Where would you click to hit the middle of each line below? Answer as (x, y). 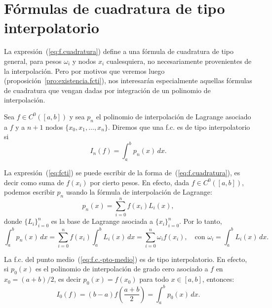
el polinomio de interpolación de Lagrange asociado (174, 116)
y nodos (84, 61)
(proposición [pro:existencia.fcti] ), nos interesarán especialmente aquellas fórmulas (128, 80)
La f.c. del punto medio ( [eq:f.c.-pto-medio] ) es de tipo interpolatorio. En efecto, (126, 259)
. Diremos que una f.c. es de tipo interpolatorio (179, 127)
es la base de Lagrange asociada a (102, 221)
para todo (154, 279)
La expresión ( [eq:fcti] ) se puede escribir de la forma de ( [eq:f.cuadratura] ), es (122, 173)
